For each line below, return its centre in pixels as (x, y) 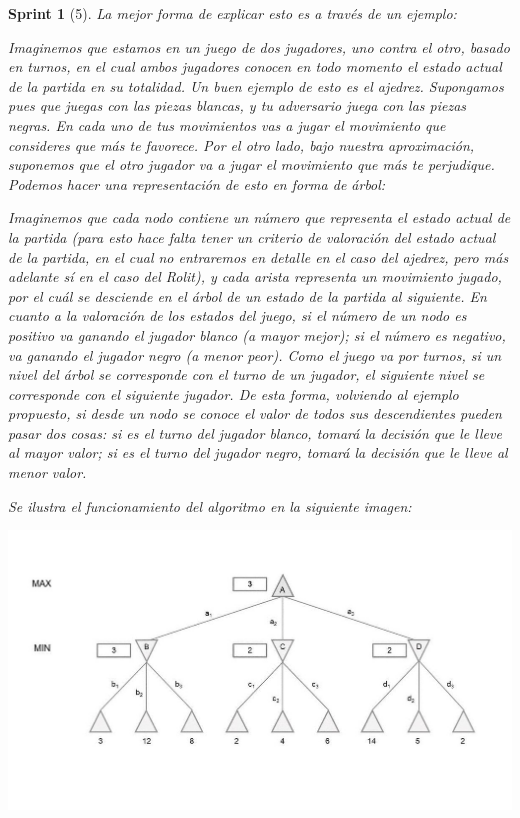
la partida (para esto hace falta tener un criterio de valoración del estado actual (252, 236)
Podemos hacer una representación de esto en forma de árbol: (197, 183)
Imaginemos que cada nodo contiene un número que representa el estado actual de (259, 217)
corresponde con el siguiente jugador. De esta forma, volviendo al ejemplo (233, 393)
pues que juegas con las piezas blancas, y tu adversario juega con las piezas (237, 105)
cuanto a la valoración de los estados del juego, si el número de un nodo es (237, 315)
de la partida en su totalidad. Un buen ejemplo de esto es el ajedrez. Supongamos (256, 85)
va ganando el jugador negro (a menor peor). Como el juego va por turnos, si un (255, 354)
